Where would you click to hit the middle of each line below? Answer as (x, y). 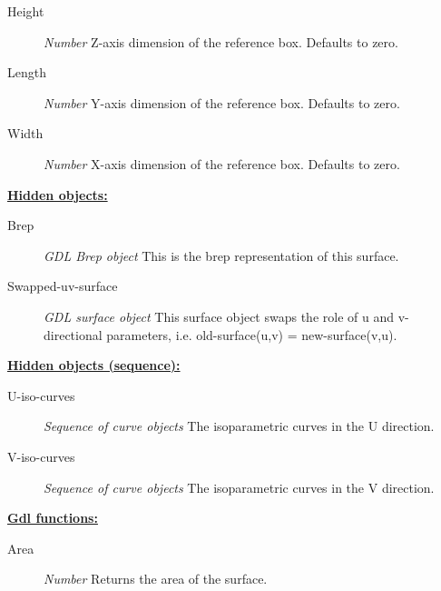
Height (26, 11)
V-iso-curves (41, 456)
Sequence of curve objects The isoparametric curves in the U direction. (239, 426)
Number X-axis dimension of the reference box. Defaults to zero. (222, 163)
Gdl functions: (53, 518)
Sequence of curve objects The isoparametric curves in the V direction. (239, 487)
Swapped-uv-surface (63, 286)
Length (27, 72)
